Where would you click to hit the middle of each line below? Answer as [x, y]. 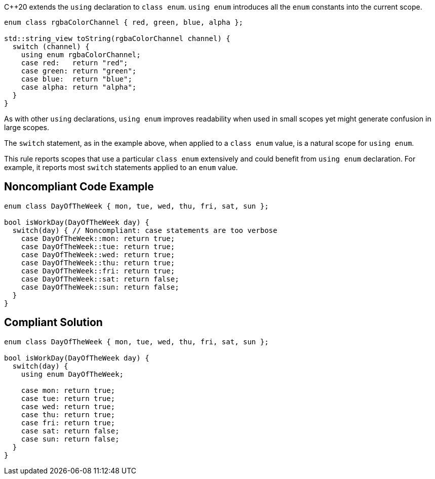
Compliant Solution [53, 323]
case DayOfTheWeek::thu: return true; [98, 263]
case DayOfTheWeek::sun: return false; [100, 287]
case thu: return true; [68, 414]
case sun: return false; [70, 439]
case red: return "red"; [74, 63]
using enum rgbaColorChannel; [81, 55]
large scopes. [27, 127]
